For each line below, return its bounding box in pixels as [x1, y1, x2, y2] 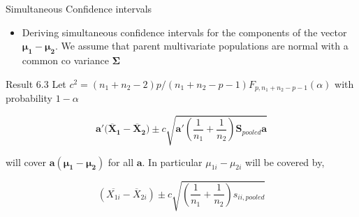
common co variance [22, 52, 109, 67]
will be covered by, [245, 154, 325, 169]
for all [108, 154, 134, 169]
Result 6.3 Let [6, 76, 66, 91]
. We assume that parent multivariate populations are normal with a [55, 38, 349, 53]
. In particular [142, 154, 203, 169]
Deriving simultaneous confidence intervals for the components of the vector [22, 24, 347, 39]
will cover [6, 154, 46, 169]
